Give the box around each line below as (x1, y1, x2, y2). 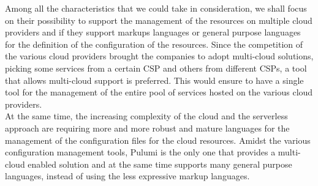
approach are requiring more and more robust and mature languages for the (5, 121, 290, 134)
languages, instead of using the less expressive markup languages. (5, 169, 250, 182)
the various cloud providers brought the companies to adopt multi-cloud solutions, (5, 50, 314, 62)
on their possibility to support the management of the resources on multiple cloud (5, 13, 312, 26)
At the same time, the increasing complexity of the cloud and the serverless (5, 110, 288, 122)
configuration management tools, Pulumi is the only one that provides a (5, 146, 276, 158)
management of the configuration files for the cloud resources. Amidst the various (5, 133, 311, 146)
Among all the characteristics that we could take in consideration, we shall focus (5, 2, 307, 14)
